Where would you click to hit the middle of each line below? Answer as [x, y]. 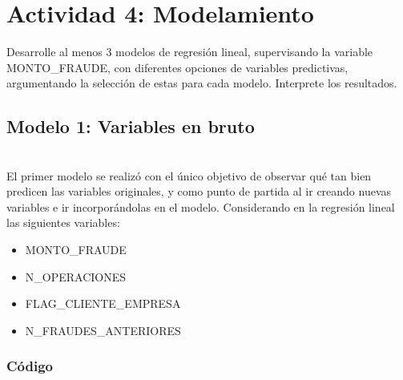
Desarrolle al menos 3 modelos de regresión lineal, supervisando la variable [190, 52]
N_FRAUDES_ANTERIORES [103, 330]
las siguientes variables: [63, 222]
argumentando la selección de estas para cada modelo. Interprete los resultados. [202, 83]
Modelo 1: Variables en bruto [131, 126]
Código [30, 366]
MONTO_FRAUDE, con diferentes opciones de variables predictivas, [177, 67]
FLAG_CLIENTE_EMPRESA [103, 303]
